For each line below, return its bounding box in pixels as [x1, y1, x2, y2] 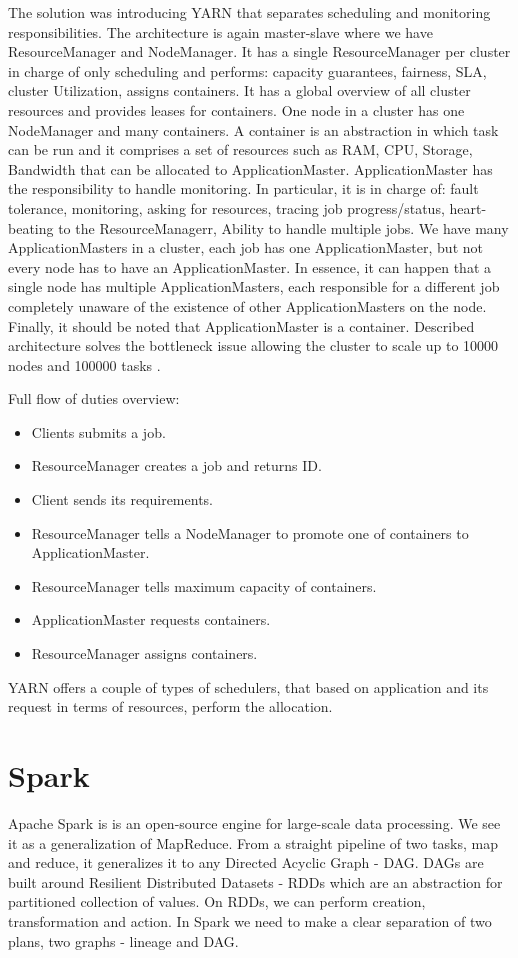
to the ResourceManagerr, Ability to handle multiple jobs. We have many [58, 217, 509, 238]
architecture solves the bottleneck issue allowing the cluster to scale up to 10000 [8, 335, 499, 356]
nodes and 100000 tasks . [8, 354, 161, 375]
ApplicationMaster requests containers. [31, 609, 271, 630]
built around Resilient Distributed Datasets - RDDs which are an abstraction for [8, 871, 503, 892]
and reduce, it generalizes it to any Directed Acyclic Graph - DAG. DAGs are [8, 852, 484, 873]
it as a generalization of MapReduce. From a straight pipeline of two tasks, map [8, 832, 499, 853]
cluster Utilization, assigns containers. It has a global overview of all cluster [8, 80, 471, 101]
